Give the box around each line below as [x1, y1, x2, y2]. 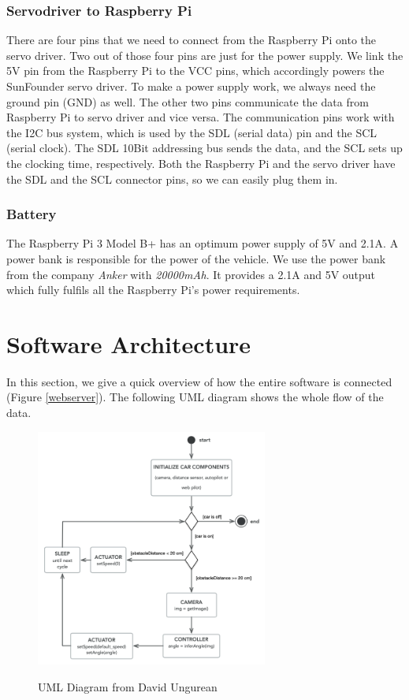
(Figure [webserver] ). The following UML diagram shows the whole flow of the [6, 389, 384, 405]
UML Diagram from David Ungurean [38, 678, 218, 694]
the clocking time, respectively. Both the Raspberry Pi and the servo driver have [6, 155, 396, 171]
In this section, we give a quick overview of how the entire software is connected [6, 373, 392, 389]
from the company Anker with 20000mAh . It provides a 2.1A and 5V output [6, 266, 376, 282]
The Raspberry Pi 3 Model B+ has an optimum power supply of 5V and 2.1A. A [6, 235, 399, 251]
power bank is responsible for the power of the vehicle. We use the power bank [6, 250, 386, 266]
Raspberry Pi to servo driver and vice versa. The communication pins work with [6, 109, 395, 125]
